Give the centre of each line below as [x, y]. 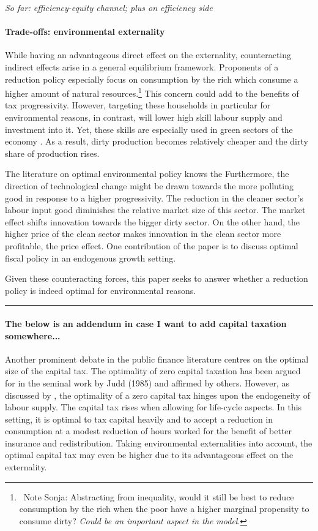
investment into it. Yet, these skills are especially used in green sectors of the [149, 129]
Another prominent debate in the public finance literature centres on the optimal [157, 359]
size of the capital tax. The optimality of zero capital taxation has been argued [153, 371]
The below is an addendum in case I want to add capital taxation [146, 323]
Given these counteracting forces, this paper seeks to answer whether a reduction [157, 278]
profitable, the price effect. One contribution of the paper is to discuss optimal [152, 245]
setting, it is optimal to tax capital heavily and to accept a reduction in [139, 419]
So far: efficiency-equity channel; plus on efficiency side [109, 7]
